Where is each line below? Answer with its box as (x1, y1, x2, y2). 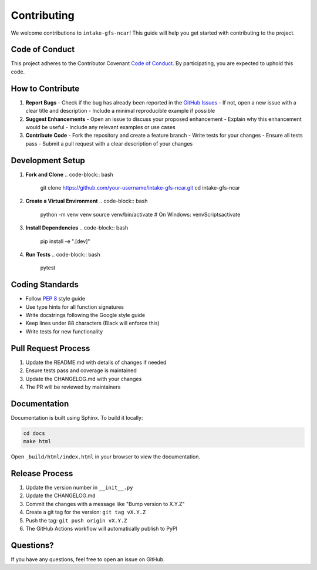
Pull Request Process (11, 343, 90, 353)
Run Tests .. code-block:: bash (25, 251, 101, 258)
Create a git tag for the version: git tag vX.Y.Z (25, 508, 146, 516)
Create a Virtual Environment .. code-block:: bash (25, 197, 148, 205)
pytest (40, 264, 56, 271)
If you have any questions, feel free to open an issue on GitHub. (11, 555, 165, 563)
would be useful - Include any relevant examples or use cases (25, 123, 176, 130)
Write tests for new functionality (25, 328, 103, 335)
